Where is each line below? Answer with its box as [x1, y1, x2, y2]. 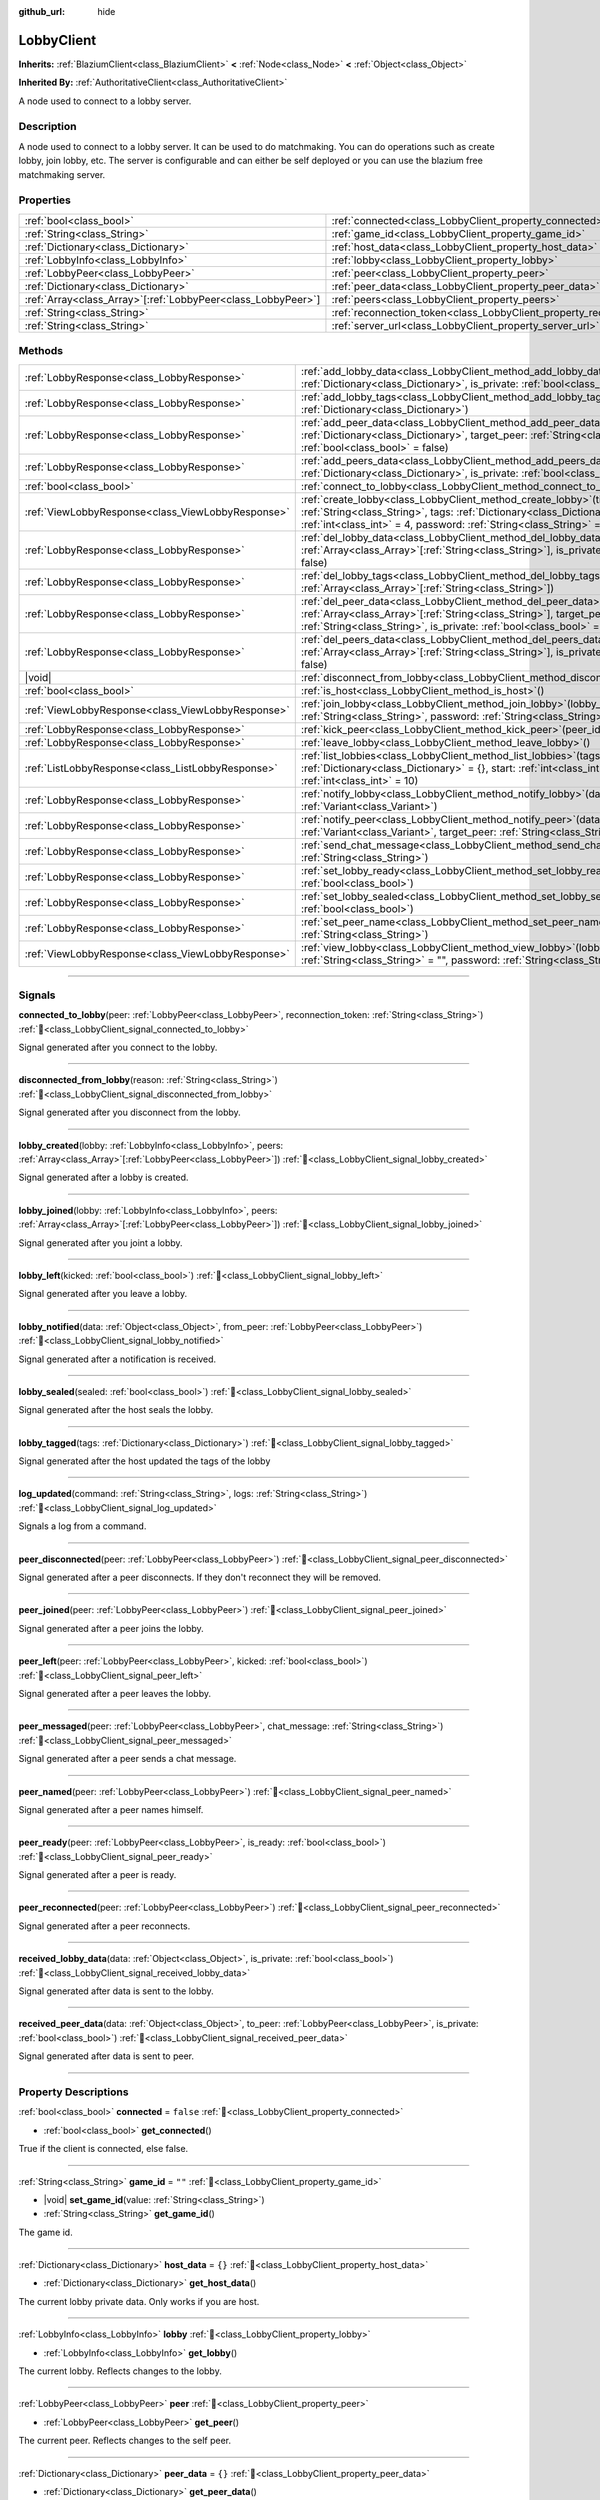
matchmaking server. [18, 168, 106, 180]
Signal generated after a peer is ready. [18, 1869, 177, 1881]
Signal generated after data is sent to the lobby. [18, 1985, 214, 1997]
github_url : [18, 6, 65, 17]
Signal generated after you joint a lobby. [18, 1236, 184, 1249]
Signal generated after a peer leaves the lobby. [18, 1687, 212, 1699]
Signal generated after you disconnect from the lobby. [18, 1106, 242, 1119]
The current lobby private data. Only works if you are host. [18, 2295, 260, 2307]
